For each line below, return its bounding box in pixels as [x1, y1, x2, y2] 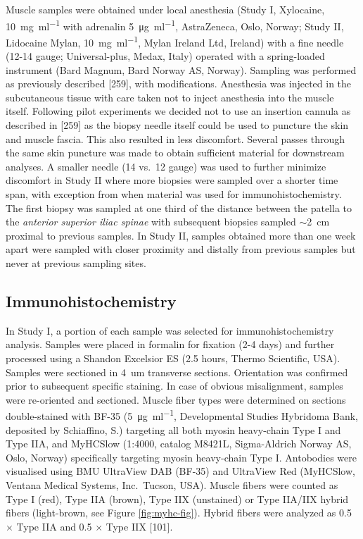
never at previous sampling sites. [6, 256, 146, 270]
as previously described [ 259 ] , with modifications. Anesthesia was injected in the [6, 76, 352, 91]
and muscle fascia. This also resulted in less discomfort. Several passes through [6, 131, 345, 146]
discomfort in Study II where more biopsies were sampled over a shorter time [6, 173, 338, 187]
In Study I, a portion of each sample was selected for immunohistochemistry [6, 323, 334, 337]
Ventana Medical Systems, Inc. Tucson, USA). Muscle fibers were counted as [6, 477, 338, 492]
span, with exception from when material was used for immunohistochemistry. [6, 187, 342, 202]
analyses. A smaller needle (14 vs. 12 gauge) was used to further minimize [6, 159, 326, 173]
